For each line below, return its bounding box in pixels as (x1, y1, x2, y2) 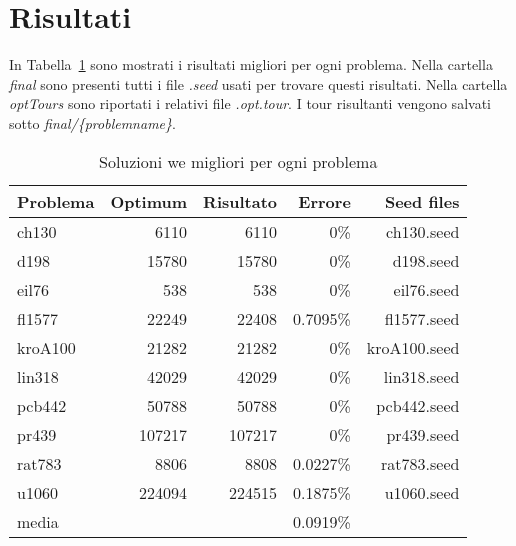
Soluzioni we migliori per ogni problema (99, 149, 378, 173)
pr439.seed (386, 422, 460, 446)
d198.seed (392, 248, 460, 272)
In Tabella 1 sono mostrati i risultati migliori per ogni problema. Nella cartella (9, 54, 493, 75)
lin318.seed (383, 364, 460, 388)
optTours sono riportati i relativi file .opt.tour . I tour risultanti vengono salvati (9, 93, 491, 114)
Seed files (384, 189, 460, 213)
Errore (298, 189, 351, 213)
